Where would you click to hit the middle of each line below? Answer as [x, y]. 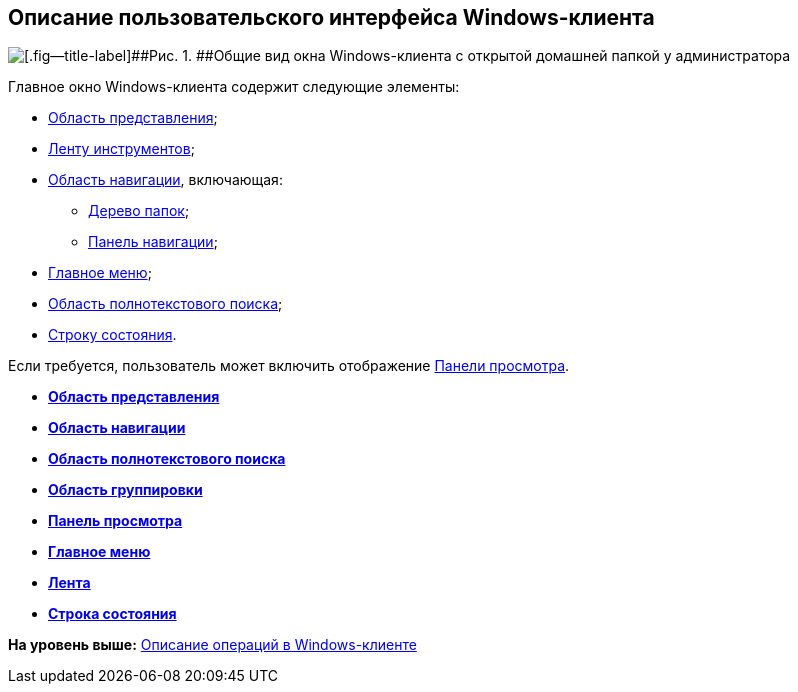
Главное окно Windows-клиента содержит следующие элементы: [234, 87]
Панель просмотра [115, 521]
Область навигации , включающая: [165, 180]
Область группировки [125, 490]
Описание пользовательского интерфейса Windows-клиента [331, 17]
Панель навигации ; [153, 242]
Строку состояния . [112, 335]
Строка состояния [112, 614]
